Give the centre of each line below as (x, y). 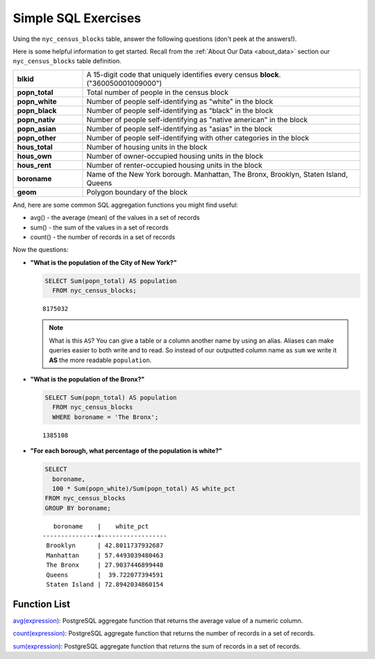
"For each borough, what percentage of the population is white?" (126, 451)
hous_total (35, 147)
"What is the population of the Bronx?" (87, 379)
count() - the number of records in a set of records (103, 237)
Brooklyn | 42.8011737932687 (105, 546)
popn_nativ (36, 119)
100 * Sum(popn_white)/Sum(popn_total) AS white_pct (144, 488)
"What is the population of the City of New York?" (103, 262)
